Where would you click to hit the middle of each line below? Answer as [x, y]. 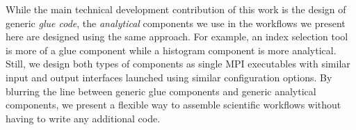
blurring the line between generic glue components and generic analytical [161, 91]
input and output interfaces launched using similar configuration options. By [169, 77]
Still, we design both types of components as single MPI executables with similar [178, 64]
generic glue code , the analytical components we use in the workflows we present [176, 23]
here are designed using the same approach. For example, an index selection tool [177, 36]
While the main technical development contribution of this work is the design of [176, 9]
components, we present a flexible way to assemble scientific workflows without [173, 105]
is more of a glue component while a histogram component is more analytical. [171, 50]
